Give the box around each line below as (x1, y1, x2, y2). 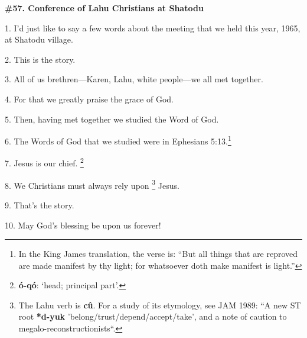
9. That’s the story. (5, 198, 74, 211)
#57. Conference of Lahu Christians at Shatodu (5, 2, 204, 14)
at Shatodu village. (5, 33, 73, 46)
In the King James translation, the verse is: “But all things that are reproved (18, 247, 298, 260)
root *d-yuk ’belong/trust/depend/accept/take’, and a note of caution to (18, 310, 287, 323)
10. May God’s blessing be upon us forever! (5, 218, 161, 231)
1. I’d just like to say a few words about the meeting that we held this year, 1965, (5, 21, 301, 34)
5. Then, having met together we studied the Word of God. (5, 112, 219, 125)
